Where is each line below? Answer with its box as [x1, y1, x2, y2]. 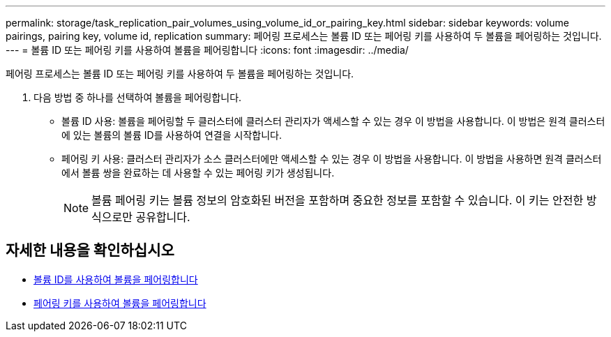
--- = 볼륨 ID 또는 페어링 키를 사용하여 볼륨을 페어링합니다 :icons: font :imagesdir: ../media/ [6, 44, 409, 56]
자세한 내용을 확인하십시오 [6, 241, 174, 260]
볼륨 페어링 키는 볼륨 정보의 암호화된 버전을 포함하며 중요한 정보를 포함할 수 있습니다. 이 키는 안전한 [91, 193, 584, 207]
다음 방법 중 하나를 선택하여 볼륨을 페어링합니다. [33, 91, 242, 103]
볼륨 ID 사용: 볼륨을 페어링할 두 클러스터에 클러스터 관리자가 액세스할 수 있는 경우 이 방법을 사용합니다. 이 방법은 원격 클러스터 [61, 115, 605, 127]
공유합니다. [135, 210, 190, 224]
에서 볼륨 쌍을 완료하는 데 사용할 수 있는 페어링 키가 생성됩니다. [61, 167, 335, 179]
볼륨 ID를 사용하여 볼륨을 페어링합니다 [33, 273, 198, 285]
